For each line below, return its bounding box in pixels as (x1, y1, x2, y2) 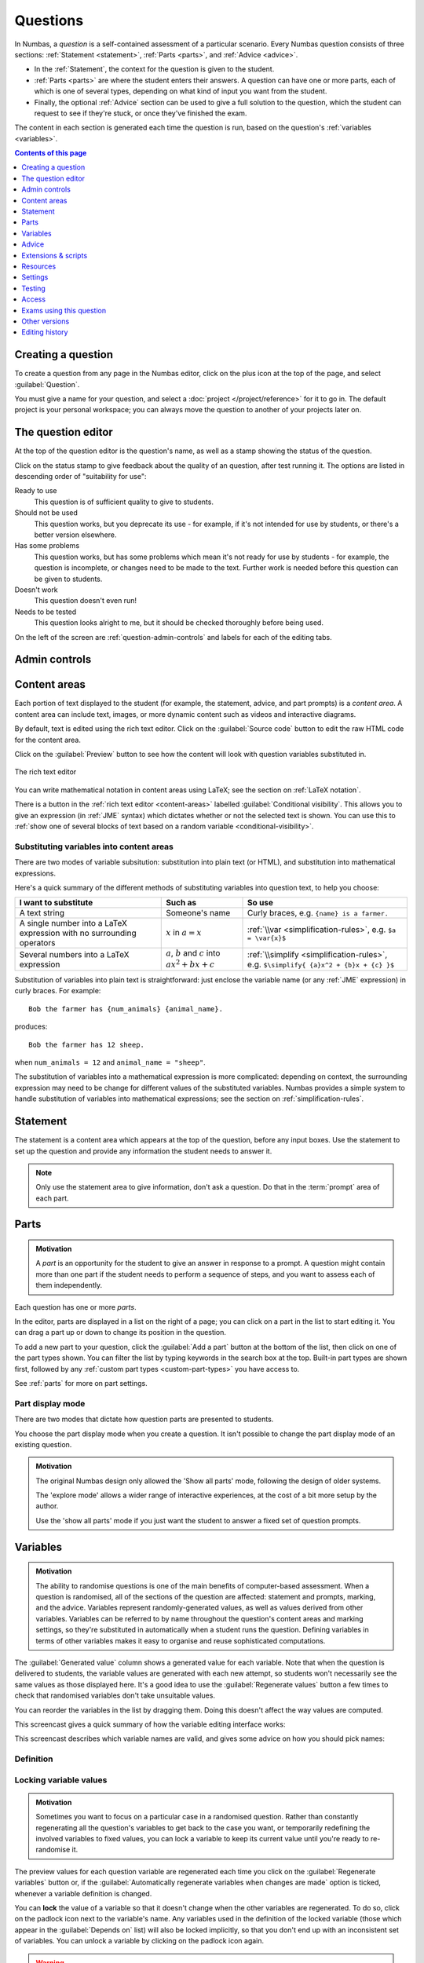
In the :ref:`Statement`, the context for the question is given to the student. (34, 64, 275, 74)
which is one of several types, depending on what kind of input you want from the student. (34, 86, 327, 96)
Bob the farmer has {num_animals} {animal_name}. (28, 1004, 224, 1013)
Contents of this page (14, 148, 87, 158)
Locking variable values (14, 1775, 108, 1786)
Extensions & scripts (21, 250, 88, 260)
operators (19, 938, 56, 949)
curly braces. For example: (14, 986, 101, 996)
